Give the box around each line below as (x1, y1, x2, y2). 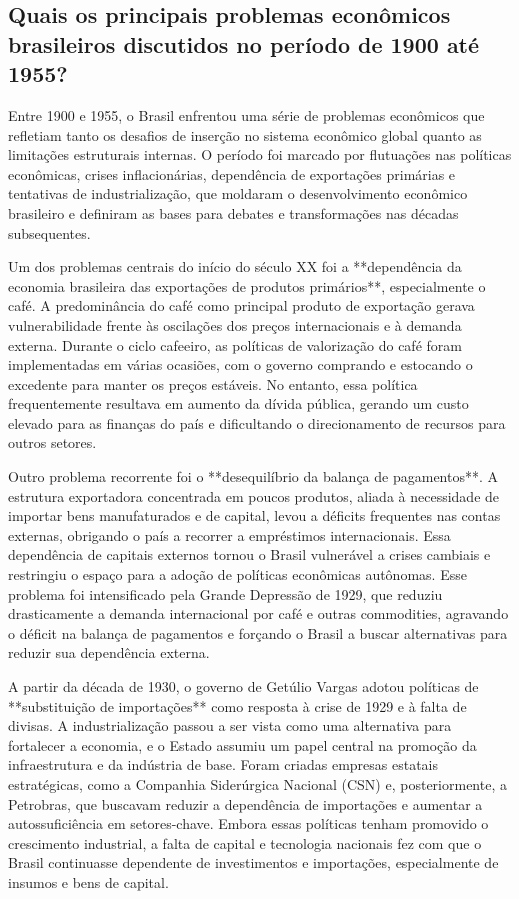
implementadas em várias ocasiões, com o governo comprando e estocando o (8, 354, 473, 375)
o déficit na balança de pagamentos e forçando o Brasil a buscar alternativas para (8, 622, 508, 643)
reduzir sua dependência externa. (8, 642, 210, 663)
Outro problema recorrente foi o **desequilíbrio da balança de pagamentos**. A (8, 466, 499, 487)
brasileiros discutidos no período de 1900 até (8, 28, 480, 59)
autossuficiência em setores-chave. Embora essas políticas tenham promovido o (8, 813, 489, 834)
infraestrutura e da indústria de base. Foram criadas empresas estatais (8, 754, 439, 775)
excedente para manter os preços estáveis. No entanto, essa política (8, 373, 418, 394)
